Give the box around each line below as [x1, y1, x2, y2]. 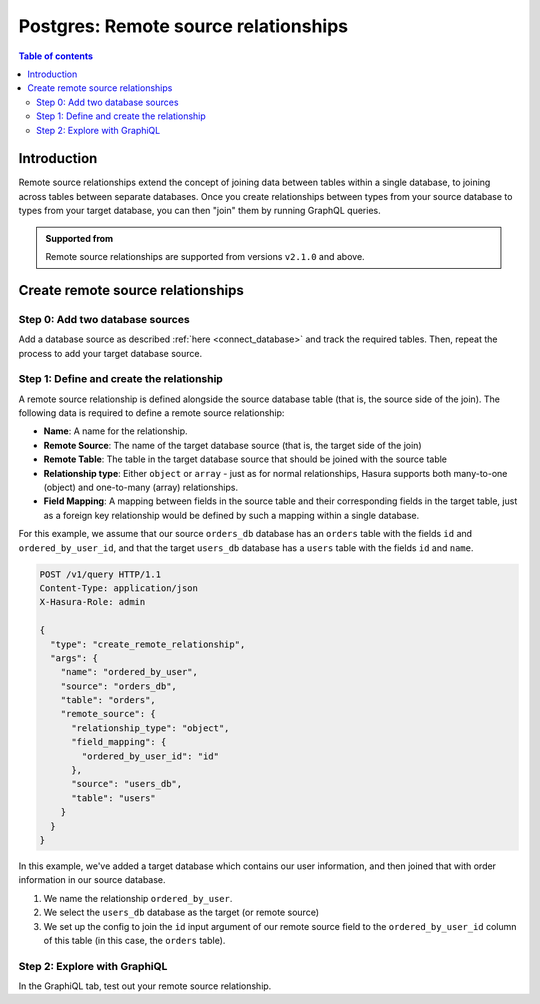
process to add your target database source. [18, 347, 203, 359]
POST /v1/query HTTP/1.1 [39, 568, 162, 580]
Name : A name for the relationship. [43, 425, 189, 437]
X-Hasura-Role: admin [39, 596, 146, 608]
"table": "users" [71, 792, 157, 804]
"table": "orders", [60, 695, 157, 706]
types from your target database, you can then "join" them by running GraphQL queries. [18, 205, 381, 217]
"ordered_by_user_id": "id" [81, 750, 220, 762]
